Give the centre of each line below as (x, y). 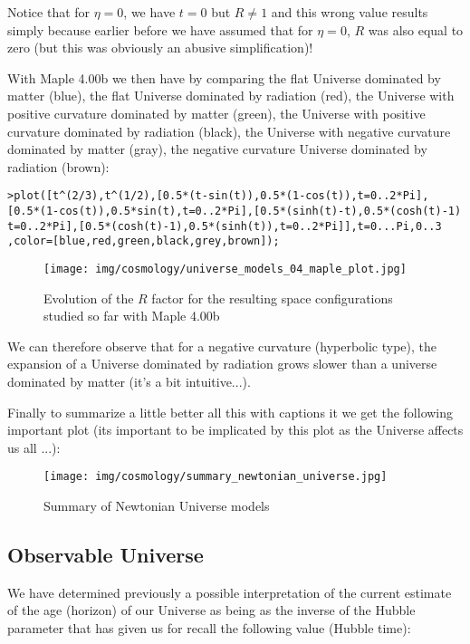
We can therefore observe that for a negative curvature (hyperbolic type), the (222, 346)
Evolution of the (89, 298)
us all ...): (34, 447)
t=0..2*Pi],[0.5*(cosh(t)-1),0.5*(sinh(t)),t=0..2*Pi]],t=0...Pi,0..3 (225, 226)
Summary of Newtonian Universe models (157, 506)
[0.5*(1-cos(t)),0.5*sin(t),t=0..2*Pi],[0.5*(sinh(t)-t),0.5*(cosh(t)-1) (235, 211)
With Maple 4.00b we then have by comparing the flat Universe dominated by (224, 77)
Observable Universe (106, 555)
